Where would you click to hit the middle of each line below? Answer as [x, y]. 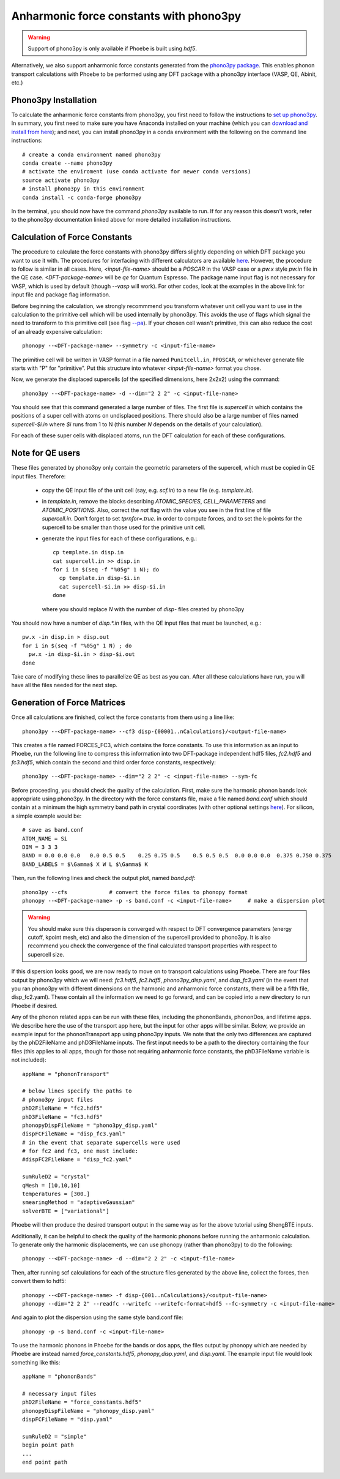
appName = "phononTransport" [66, 1074]
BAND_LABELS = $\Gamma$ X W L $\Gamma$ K [85, 864]
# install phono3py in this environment [83, 189]
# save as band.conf [53, 830]
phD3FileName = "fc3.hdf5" [63, 1117]
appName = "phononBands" [59, 1377]
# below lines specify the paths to [77, 1091]
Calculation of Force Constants [72, 237]
